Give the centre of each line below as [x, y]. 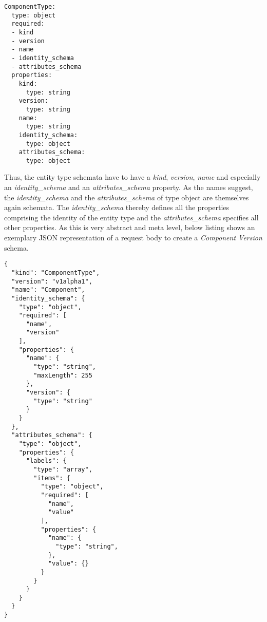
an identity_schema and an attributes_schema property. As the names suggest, [129, 187]
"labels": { [46, 461]
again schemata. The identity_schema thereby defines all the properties [117, 207]
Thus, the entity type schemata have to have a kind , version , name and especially [132, 177]
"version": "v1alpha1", [52, 281]
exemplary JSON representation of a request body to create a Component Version [133, 238]
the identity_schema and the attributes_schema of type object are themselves [127, 197]
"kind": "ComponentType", [56, 272]
